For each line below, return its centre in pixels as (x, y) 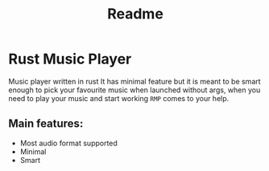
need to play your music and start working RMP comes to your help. (119, 98)
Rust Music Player (70, 59)
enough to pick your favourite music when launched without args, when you (134, 90)
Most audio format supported (69, 143)
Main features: (46, 124)
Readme (135, 14)
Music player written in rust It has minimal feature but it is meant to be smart (134, 81)
